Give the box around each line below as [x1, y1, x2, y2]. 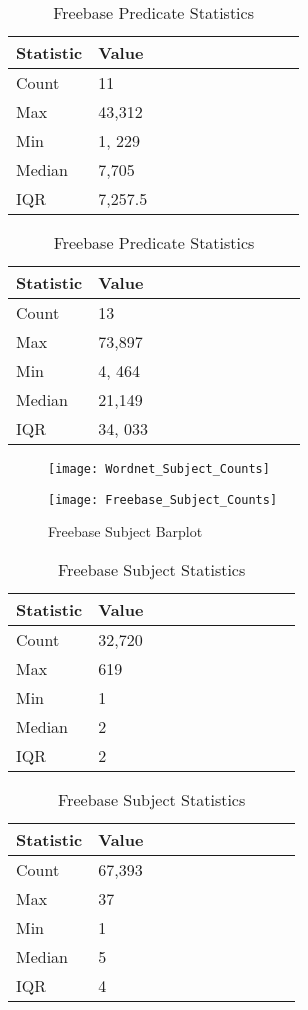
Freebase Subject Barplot [48, 521, 203, 542]
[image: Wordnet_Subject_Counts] [48, 462, 270, 476]
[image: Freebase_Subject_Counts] [48, 492, 278, 507]
